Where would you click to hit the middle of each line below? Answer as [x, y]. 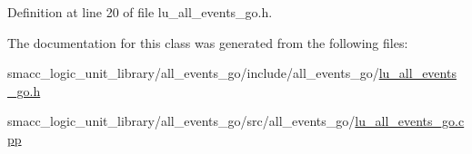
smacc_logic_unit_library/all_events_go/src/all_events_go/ [181, 121]
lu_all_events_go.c [410, 121]
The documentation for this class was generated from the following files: [208, 42]
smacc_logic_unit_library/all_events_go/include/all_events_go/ [193, 73]
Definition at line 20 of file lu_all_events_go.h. [140, 12]
